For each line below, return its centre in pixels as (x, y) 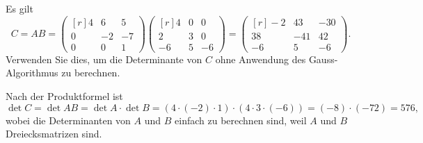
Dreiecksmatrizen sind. (54, 134)
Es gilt (19, 8)
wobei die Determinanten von (68, 120)
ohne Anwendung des (261, 59)
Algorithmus (32, 73)
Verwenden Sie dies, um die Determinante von (104, 59)
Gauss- (323, 59)
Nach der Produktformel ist (64, 95)
